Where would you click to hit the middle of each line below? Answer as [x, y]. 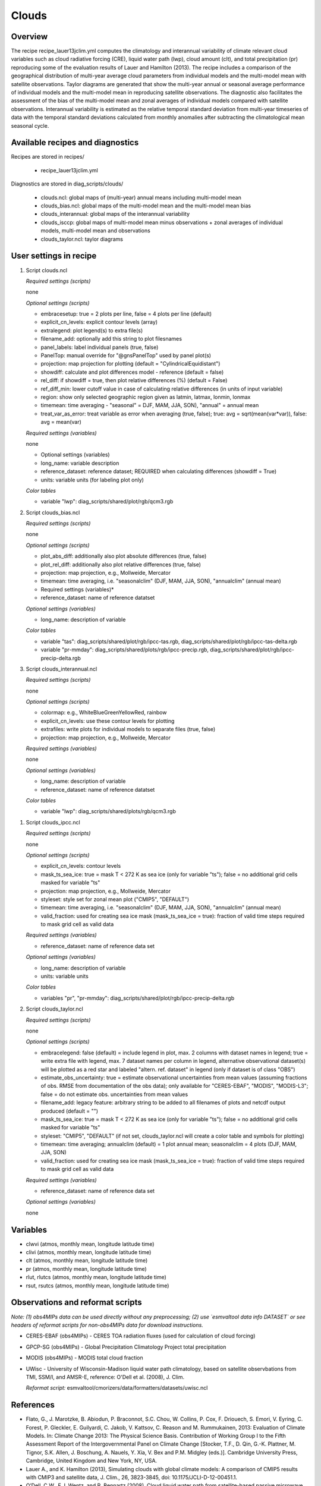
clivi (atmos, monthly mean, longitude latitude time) [89, 1252]
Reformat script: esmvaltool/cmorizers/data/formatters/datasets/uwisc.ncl [117, 1388]
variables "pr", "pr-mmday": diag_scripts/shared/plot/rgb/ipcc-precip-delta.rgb [138, 998]
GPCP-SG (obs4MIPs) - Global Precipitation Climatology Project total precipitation [126, 1347]
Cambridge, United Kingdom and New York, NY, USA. [92, 1461]
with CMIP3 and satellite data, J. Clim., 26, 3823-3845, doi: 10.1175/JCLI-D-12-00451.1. [132, 1477]
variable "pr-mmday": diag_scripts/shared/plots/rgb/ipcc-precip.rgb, [125, 650]
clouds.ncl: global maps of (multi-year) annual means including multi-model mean [141, 197]
